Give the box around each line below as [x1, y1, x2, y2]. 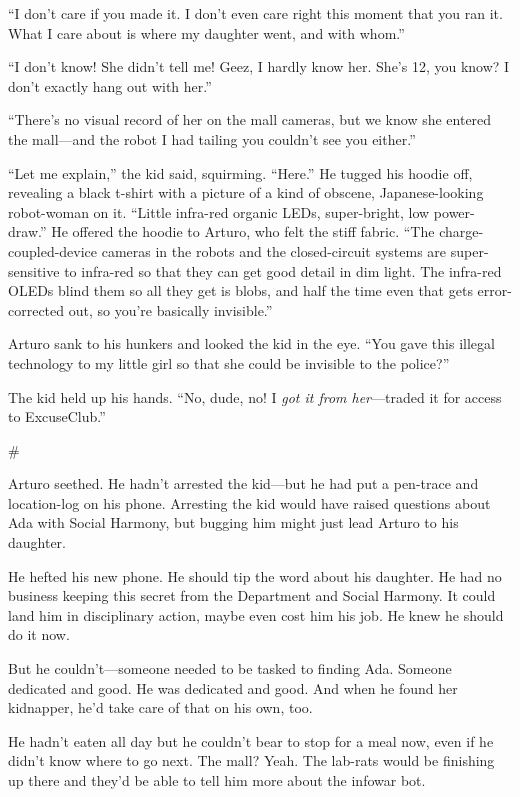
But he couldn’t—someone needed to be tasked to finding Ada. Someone [8, 658, 452, 679]
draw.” [8, 221, 47, 242]
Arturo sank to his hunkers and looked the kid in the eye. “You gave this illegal [8, 333, 495, 354]
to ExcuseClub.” [8, 406, 106, 427]
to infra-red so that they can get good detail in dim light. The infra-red [64, 260, 502, 281]
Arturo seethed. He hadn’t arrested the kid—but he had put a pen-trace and [8, 473, 479, 494]
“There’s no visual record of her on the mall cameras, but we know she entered [8, 109, 492, 130]
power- [433, 201, 475, 222]
